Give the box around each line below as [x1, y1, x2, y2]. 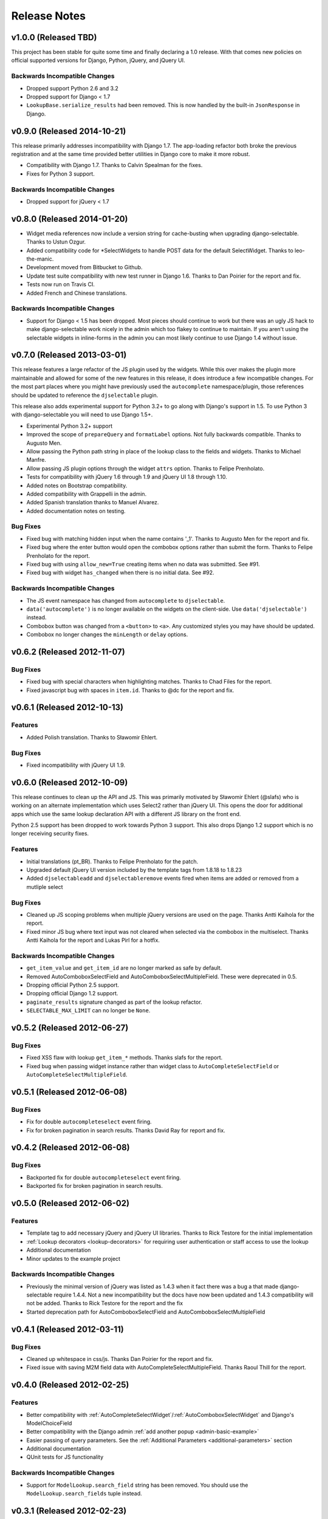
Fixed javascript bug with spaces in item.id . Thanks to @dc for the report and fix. [26, 687, 234, 694]
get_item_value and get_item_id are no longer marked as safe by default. [26, 964, 222, 972]
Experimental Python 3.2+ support [26, 422, 112, 430]
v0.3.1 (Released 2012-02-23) [11, 1506, 127, 1516]
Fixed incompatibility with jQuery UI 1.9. [26, 761, 126, 769]
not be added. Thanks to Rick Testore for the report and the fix [26, 1300, 183, 1307]
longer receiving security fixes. [11, 830, 89, 837]
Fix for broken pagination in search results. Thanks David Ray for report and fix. [26, 1126, 226, 1134]
